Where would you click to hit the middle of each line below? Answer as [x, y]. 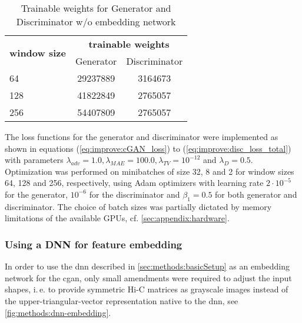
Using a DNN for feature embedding [94, 244]
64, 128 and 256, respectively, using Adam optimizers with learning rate [134, 183]
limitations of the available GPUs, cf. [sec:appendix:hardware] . [117, 218]
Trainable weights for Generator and [96, 8]
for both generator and [256, 194]
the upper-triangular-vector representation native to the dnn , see [122, 300]
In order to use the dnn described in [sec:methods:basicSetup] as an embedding [147, 266]
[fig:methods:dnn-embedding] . [58, 312]
